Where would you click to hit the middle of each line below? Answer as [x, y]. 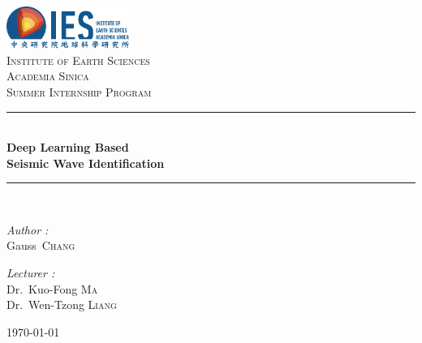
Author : [28, 229]
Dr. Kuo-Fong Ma [52, 288]
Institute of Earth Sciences [78, 60]
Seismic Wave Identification [86, 163]
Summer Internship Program [79, 91]
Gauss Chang [41, 245]
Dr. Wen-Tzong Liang [62, 304]
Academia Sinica [48, 76]
